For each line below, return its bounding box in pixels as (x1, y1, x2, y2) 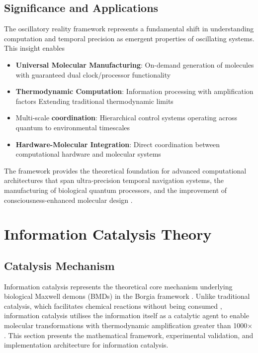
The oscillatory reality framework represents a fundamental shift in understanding (4, 23, 254, 34)
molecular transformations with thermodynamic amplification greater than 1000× (4, 320, 253, 331)
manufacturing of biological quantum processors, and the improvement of (4, 184, 227, 195)
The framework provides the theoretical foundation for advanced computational (4, 165, 247, 176)
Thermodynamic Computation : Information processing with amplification (15, 86, 254, 96)
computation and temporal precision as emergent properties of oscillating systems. (4, 33, 255, 43)
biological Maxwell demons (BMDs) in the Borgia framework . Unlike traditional (4, 291, 250, 301)
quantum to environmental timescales (15, 122, 130, 132)
